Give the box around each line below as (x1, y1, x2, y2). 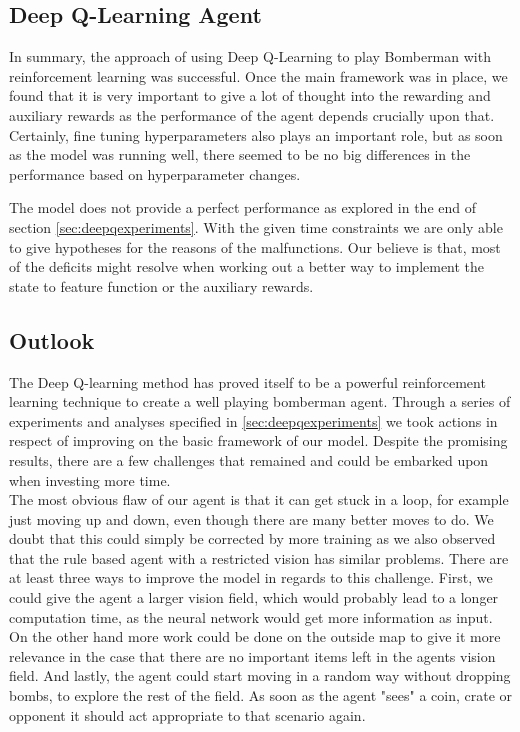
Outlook (9, 324, 95, 355)
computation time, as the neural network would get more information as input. (9, 606, 493, 627)
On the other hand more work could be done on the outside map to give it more (9, 626, 501, 647)
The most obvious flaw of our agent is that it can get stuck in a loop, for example (9, 489, 509, 510)
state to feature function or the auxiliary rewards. (9, 275, 314, 296)
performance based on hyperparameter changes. (9, 163, 301, 184)
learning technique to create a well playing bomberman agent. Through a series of (9, 391, 511, 412)
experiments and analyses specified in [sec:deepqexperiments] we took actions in (9, 410, 498, 431)
